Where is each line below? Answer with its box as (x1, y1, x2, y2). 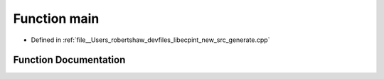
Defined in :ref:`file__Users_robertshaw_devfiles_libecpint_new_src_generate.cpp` (31, 36, 270, 44)
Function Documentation (13, 54, 126, 66)
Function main (13, 11, 100, 26)
